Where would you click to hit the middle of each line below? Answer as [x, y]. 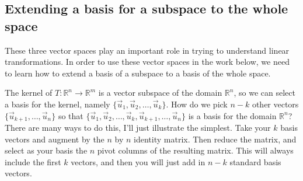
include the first [33, 161]
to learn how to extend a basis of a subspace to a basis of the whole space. [138, 73]
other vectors [275, 104]
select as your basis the [46, 150]
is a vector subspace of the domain [160, 93]
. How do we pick [197, 104]
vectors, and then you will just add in [138, 161]
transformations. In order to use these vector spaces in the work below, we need [147, 62]
